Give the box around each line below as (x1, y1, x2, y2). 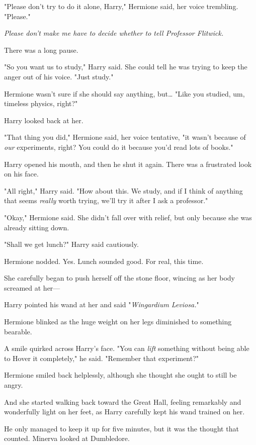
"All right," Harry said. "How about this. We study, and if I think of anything (4, 185, 243, 196)
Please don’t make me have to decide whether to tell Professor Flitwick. (4, 28, 224, 38)
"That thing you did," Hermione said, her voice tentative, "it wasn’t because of (4, 132, 246, 142)
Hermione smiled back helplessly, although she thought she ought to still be (4, 370, 237, 380)
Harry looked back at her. (4, 115, 83, 125)
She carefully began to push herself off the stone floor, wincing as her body (4, 273, 235, 283)
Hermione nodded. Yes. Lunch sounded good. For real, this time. (4, 255, 204, 266)
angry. (4, 380, 23, 390)
